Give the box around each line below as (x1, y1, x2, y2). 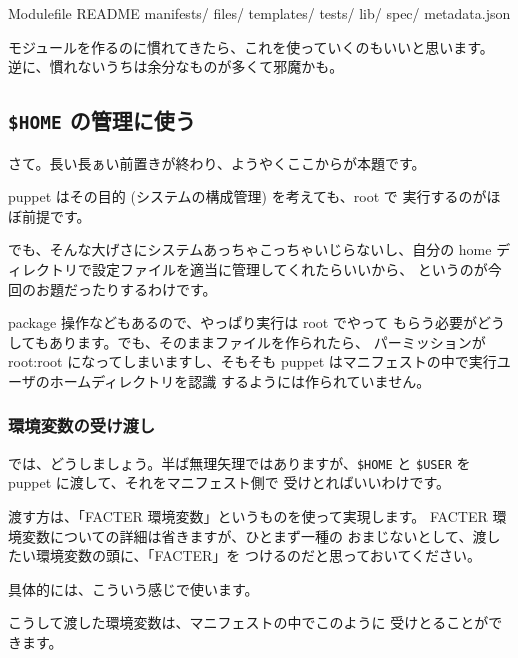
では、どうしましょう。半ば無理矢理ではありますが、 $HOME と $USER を (8, 452, 471, 473)
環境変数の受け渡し (8, 413, 156, 438)
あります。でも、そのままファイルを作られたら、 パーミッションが (48, 331, 486, 352)
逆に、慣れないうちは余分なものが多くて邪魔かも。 (8, 56, 344, 77)
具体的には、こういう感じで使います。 (8, 578, 259, 599)
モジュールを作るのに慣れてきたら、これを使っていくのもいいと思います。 (8, 36, 494, 57)
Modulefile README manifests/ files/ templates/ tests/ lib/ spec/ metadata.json (8, 3, 511, 23)
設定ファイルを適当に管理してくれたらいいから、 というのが (91, 258, 488, 279)
